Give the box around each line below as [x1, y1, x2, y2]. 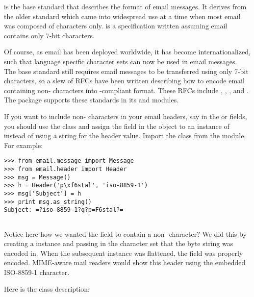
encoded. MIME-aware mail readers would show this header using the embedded [4, 257, 246, 268]
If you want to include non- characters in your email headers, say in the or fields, [4, 111, 247, 121]
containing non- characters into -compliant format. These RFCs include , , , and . [4, 85, 249, 95]
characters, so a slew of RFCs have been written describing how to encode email [4, 75, 245, 86]
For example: [4, 140, 43, 150]
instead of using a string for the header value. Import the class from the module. [4, 130, 246, 141]
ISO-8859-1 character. [4, 267, 70, 277]
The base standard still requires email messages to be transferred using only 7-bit [4, 66, 249, 76]
